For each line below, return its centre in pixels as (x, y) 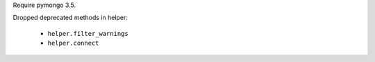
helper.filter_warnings (88, 33)
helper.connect (74, 43)
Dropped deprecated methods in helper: (70, 18)
